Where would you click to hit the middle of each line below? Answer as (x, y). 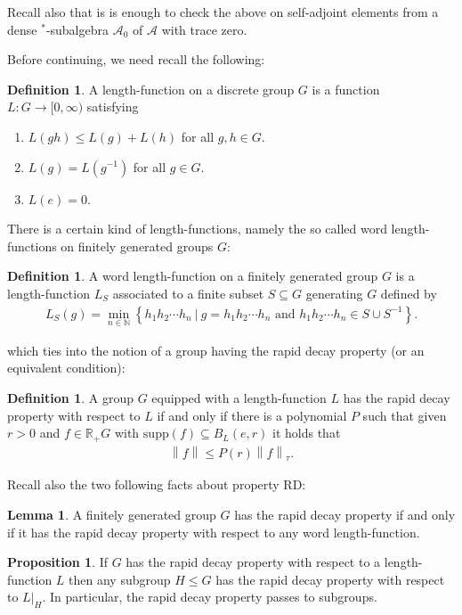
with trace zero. (204, 29)
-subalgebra (77, 29)
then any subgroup (120, 579)
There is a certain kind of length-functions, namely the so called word (197, 229)
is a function (346, 89)
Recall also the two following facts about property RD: (157, 484)
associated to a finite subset (188, 293)
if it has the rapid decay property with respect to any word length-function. (214, 532)
